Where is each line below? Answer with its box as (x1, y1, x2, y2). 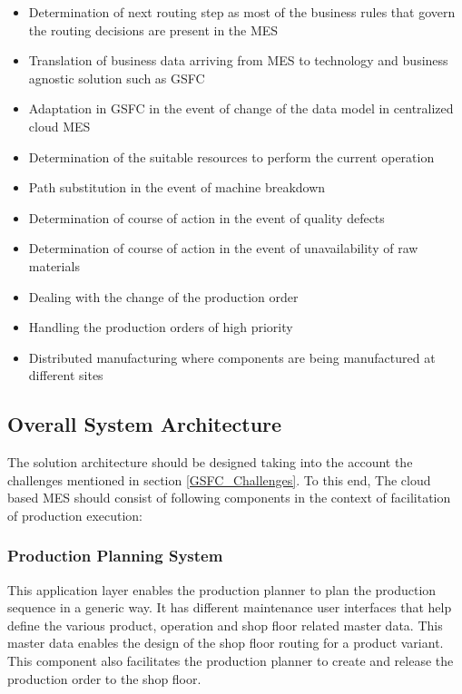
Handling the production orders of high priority (28, 318, 293, 337)
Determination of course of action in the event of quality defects (28, 208, 385, 227)
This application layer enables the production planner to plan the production (7, 580, 437, 599)
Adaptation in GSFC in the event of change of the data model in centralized (28, 99, 454, 118)
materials (28, 256, 80, 275)
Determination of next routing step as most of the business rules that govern (28, 3, 456, 21)
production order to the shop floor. (7, 669, 202, 688)
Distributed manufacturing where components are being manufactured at (28, 347, 436, 367)
